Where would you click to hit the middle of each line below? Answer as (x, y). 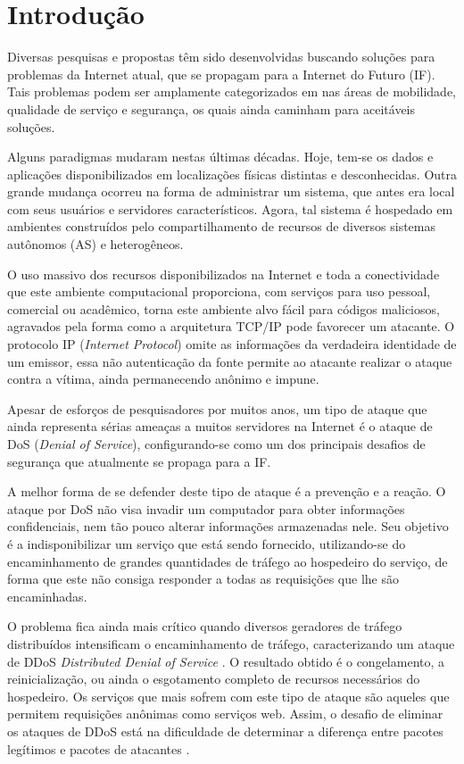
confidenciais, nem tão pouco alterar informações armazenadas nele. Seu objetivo (228, 526)
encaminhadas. (47, 596)
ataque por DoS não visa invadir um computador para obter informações (206, 508)
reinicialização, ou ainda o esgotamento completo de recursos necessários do (214, 679)
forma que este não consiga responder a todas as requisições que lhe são (203, 579)
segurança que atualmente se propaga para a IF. (139, 461)
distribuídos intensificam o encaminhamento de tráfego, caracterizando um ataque (231, 643)
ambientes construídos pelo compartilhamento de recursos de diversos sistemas (222, 226)
